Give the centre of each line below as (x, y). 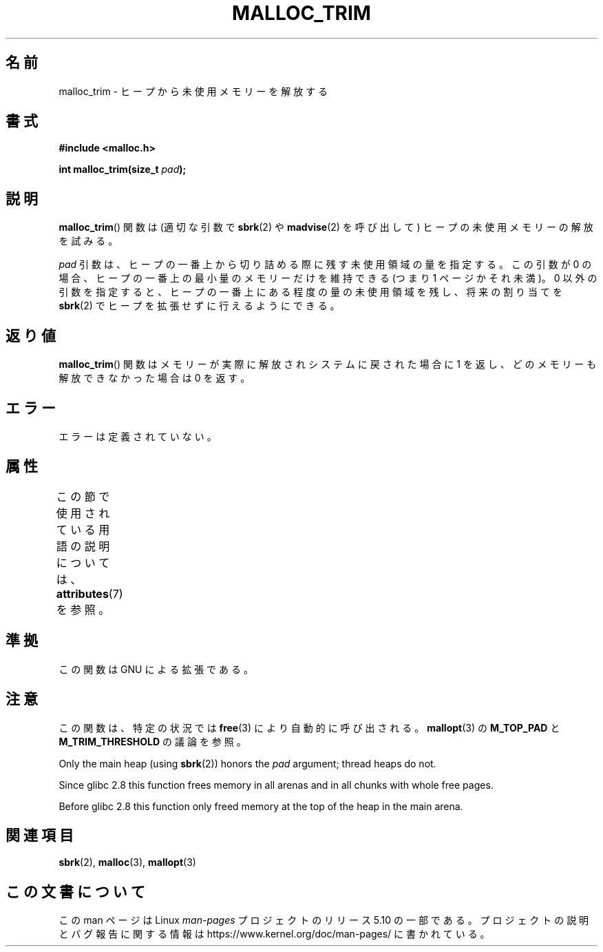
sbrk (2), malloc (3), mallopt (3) (127, 862)
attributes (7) (89, 593)
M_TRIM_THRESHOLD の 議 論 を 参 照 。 (152, 741)
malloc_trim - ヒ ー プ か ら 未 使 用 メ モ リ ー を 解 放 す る (193, 91)
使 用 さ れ (83, 513)
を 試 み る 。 (88, 241)
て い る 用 (83, 529)
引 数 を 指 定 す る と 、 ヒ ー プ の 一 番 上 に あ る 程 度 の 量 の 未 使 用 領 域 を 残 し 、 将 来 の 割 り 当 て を (310, 292)
